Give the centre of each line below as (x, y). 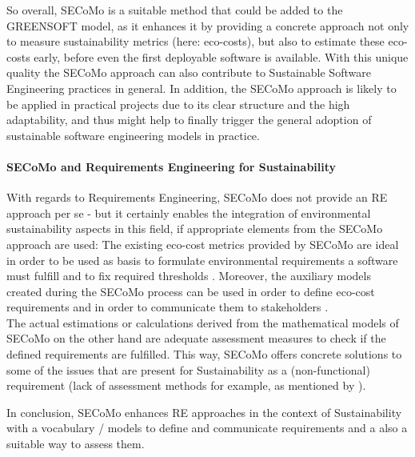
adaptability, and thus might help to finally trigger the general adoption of (189, 120)
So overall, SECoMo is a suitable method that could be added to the (175, 10)
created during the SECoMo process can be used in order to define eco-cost (191, 291)
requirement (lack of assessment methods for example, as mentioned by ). (186, 385)
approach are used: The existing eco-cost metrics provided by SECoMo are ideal (203, 244)
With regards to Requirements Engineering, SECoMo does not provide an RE (197, 197)
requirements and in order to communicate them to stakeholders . (168, 307)
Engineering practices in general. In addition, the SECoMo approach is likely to (202, 88)
